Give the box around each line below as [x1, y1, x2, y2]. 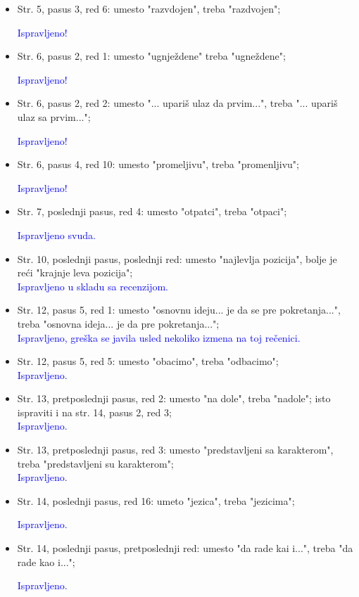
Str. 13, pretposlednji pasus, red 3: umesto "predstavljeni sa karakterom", [17, 442, 334, 457]
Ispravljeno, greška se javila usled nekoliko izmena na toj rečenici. [17, 330, 301, 345]
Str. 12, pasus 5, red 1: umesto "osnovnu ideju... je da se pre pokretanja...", [17, 302, 341, 317]
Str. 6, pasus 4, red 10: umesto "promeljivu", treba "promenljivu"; [17, 157, 299, 172]
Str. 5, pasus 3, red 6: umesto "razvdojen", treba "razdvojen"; [17, 1, 281, 15]
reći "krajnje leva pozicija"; [17, 265, 133, 280]
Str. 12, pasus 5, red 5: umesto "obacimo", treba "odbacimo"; [17, 354, 279, 368]
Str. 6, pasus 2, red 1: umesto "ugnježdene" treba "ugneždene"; [17, 49, 286, 63]
